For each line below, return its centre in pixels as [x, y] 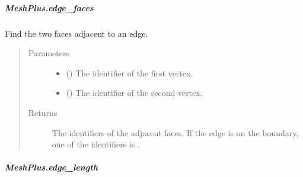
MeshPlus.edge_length [51, 167]
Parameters [49, 53]
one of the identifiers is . [96, 144]
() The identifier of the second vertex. [134, 93]
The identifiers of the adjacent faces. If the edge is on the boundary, [175, 132]
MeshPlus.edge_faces [49, 7]
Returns [43, 112]
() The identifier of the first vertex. [130, 73]
